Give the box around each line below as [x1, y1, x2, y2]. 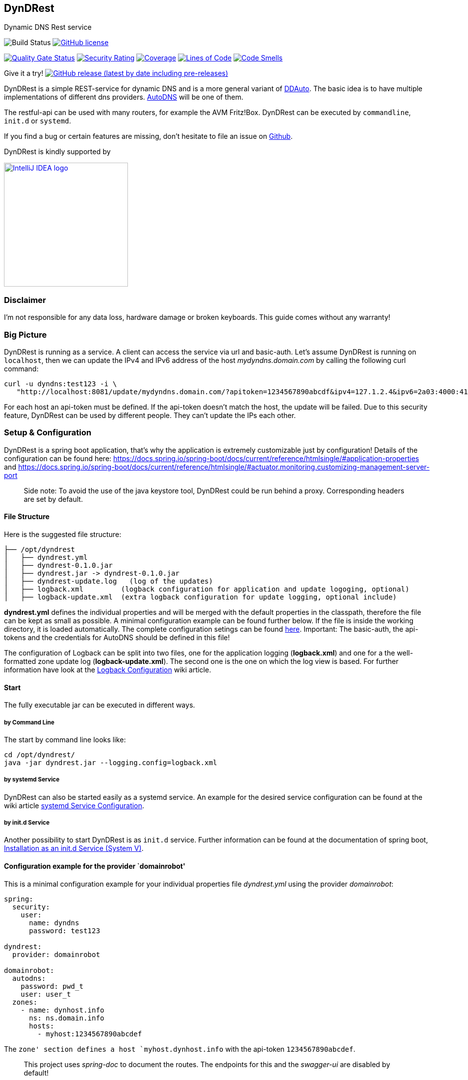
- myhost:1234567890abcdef [37, 1029, 142, 1038]
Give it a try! [4, 69, 44, 78]
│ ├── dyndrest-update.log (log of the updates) [4, 577, 213, 585]
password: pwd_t [20, 982, 84, 990]
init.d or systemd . [4, 117, 71, 125]
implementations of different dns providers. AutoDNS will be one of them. [4, 93, 243, 102]
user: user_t [20, 990, 71, 998]
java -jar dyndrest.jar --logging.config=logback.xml [4, 758, 217, 767]
